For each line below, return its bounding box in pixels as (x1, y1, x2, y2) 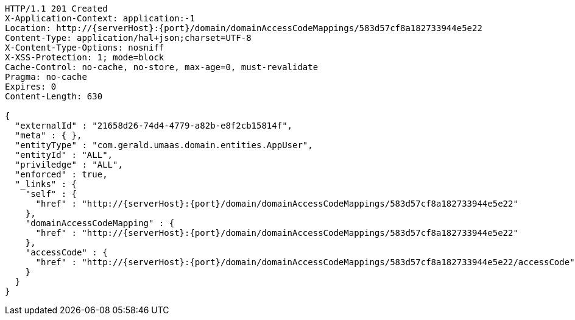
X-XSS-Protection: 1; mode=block (5, 52, 164, 62)
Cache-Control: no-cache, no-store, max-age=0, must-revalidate (5, 62, 319, 72)
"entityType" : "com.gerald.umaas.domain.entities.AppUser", (15, 140, 313, 150)
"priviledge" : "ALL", (15, 160, 123, 169)
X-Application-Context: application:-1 (5, 13, 195, 23)
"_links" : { (15, 179, 77, 189)
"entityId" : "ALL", (15, 150, 113, 160)
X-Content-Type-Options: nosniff (5, 43, 164, 52)
